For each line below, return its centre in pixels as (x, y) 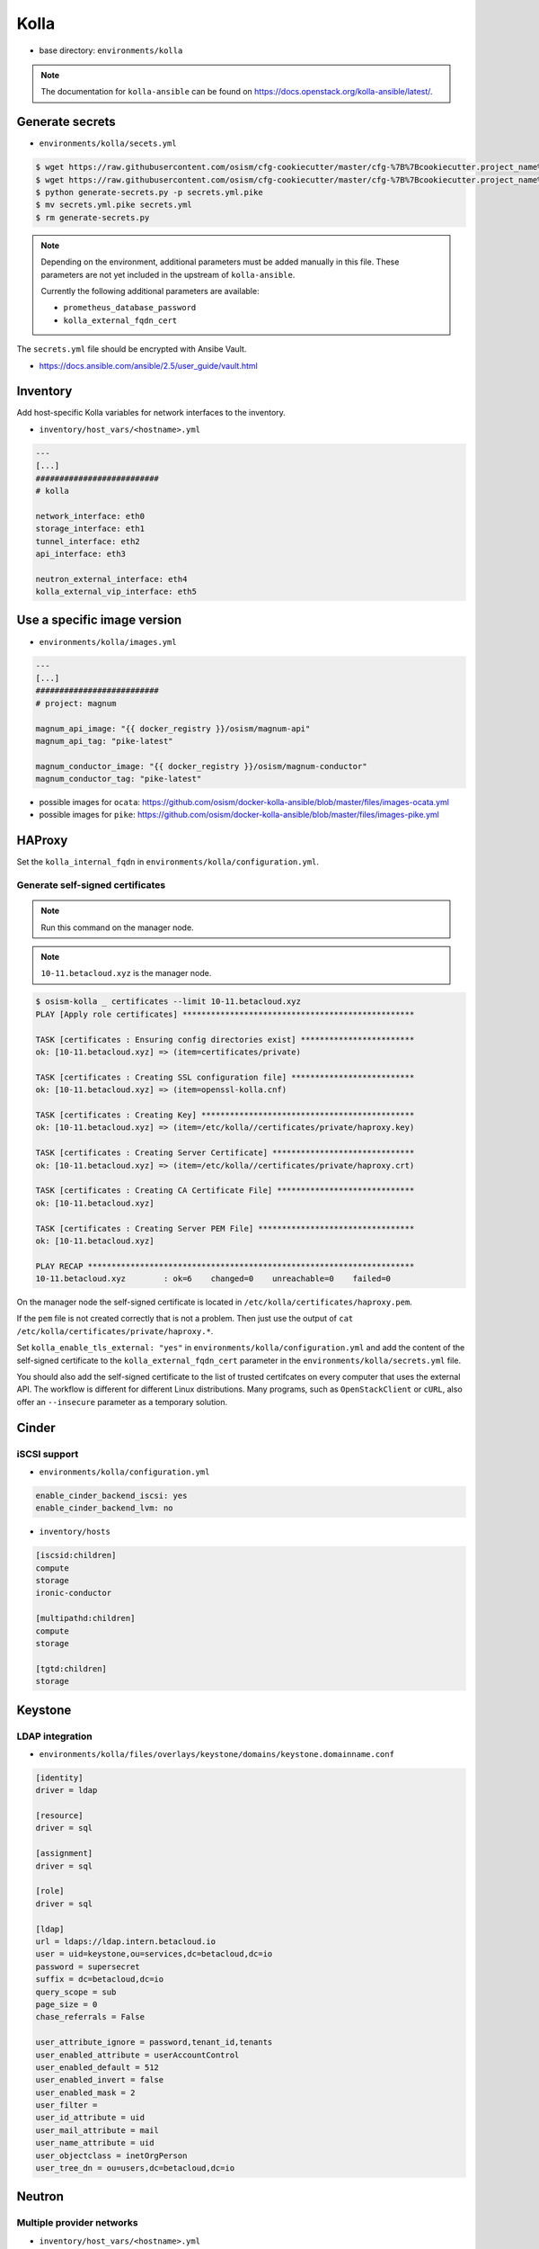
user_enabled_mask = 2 (85, 2092)
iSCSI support (48, 1454)
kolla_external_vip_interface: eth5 (116, 592)
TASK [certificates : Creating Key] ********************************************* (225, 1115)
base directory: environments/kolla (111, 50)
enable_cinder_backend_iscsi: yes (111, 1495)
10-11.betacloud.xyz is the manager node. (126, 973)
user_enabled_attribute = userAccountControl (137, 2055)
